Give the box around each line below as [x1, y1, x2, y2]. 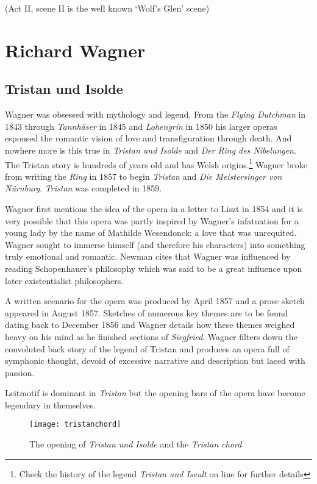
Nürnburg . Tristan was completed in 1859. [5, 182, 162, 194]
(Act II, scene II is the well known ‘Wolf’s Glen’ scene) [5, 2, 210, 14]
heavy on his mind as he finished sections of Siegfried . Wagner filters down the [5, 330, 297, 343]
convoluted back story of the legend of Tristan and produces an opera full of [5, 342, 290, 355]
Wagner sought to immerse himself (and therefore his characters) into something [5, 238, 305, 251]
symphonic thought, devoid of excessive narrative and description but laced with [5, 354, 305, 367]
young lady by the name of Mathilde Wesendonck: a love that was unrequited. [5, 226, 297, 239]
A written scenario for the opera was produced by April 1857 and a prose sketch [5, 294, 305, 307]
